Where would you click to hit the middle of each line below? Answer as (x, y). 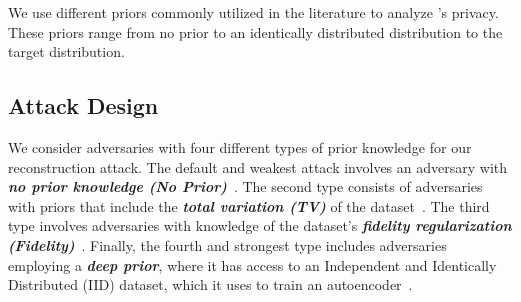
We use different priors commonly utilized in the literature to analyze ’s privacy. (253, 12)
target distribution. (66, 51)
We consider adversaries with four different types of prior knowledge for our (240, 146)
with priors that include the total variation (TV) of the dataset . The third (249, 205)
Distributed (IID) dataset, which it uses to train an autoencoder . (210, 284)
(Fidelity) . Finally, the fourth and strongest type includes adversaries (227, 244)
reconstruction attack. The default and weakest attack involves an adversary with (257, 166)
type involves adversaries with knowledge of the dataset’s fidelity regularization (260, 225)
